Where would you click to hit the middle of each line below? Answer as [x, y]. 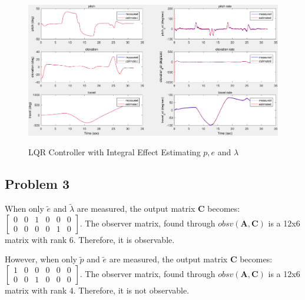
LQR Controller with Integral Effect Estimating [115, 152]
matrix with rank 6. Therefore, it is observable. [90, 239]
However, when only [41, 259]
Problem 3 [37, 184]
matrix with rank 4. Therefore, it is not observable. [97, 290]
